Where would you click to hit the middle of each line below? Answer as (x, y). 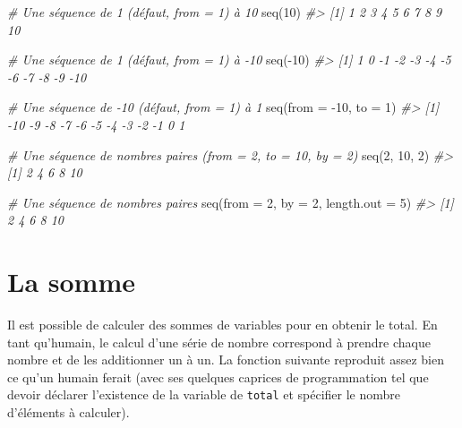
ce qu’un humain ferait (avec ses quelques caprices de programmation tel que (218, 377)
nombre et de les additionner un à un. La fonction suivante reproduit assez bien (226, 360)
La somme (71, 282)
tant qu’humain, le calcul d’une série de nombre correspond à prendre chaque (219, 342)
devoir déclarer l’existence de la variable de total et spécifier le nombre (204, 394)
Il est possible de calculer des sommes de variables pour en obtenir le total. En (222, 325)
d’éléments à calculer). (68, 412)
